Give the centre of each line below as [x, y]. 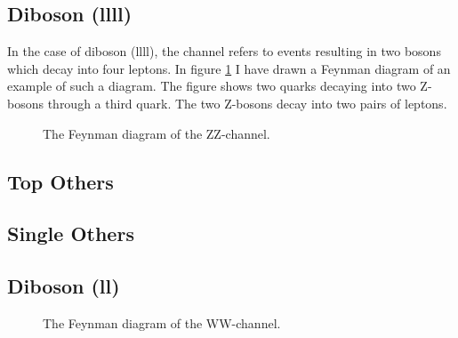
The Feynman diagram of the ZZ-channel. [157, 133]
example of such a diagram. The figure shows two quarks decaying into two [212, 86]
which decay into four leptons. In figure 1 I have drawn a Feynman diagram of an [229, 68]
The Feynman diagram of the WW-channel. [162, 322]
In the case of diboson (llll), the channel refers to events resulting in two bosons [224, 51]
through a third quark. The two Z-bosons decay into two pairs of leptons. [247, 103]
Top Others [60, 181]
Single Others [71, 233]
